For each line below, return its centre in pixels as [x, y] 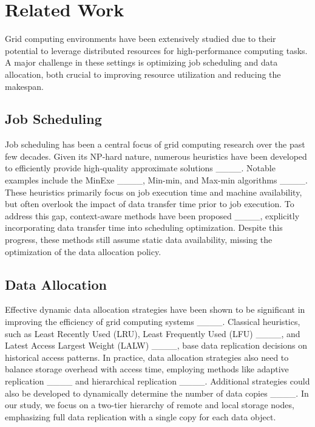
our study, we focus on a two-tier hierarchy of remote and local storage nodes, [150, 405]
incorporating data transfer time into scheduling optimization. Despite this [144, 227]
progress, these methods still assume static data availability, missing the [139, 240]
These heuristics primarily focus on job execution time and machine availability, [154, 192]
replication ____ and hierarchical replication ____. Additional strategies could [157, 381]
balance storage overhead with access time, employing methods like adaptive [147, 369]
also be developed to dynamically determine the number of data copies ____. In [157, 393]
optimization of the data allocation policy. [83, 251]
